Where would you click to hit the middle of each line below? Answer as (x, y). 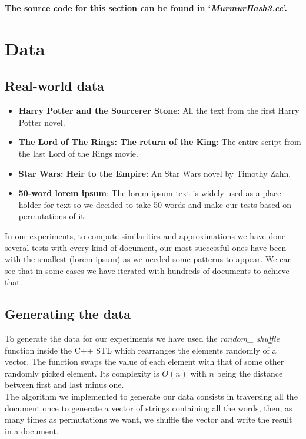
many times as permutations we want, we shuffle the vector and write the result (149, 419)
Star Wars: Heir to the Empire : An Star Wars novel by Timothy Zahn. (155, 173)
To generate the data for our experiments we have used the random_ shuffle (142, 339)
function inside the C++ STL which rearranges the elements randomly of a (141, 350)
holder (30, 204)
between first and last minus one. (64, 384)
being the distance (250, 373)
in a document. (32, 430)
